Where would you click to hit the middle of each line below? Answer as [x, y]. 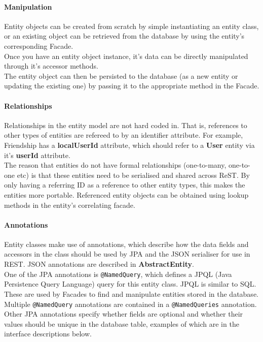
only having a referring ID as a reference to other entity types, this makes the [125, 185]
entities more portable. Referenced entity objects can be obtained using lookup [126, 194]
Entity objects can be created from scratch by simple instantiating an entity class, [131, 26]
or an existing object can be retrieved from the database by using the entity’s [124, 36]
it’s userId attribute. [37, 155]
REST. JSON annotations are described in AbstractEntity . [99, 264]
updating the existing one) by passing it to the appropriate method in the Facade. [132, 86]
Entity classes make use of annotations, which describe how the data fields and [126, 244]
